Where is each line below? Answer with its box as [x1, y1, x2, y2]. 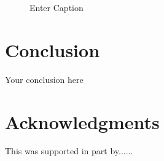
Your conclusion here [5, 73, 84, 85]
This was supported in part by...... [5, 144, 133, 157]
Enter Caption [29, 1, 84, 14]
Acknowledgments [5, 109, 160, 134]
